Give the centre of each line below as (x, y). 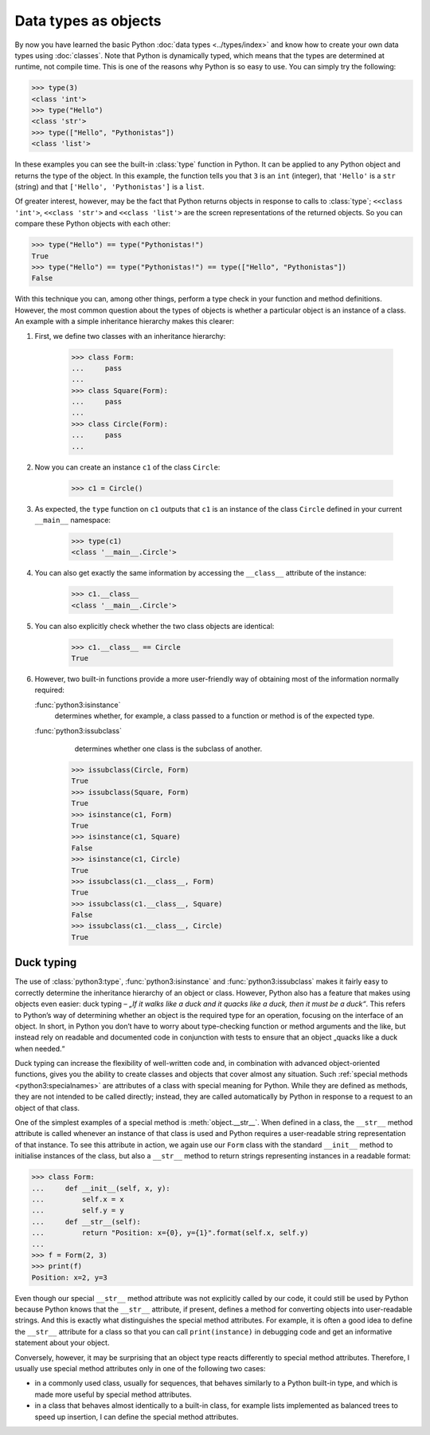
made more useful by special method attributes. (113, 1394)
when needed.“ (40, 1048)
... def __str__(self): (86, 1221)
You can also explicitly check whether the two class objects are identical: (154, 626)
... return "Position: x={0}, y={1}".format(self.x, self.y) (170, 1233)
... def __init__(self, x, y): (101, 1188)
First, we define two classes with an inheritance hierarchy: (130, 336)
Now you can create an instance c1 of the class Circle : (127, 467)
